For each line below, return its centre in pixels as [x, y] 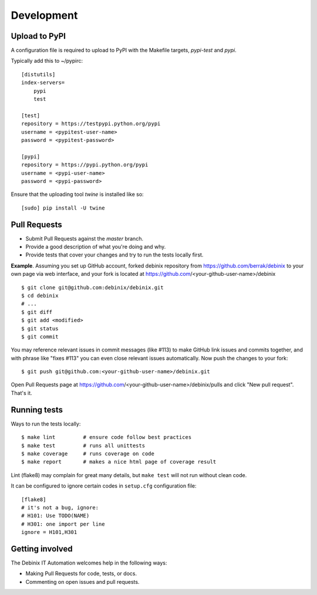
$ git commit [40, 337]
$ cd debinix [40, 295]
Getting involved [42, 549]
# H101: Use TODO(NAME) [55, 516]
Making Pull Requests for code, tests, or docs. [81, 574]
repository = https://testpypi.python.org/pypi [91, 124]
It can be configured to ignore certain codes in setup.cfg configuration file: [104, 486]
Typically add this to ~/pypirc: [47, 61]
